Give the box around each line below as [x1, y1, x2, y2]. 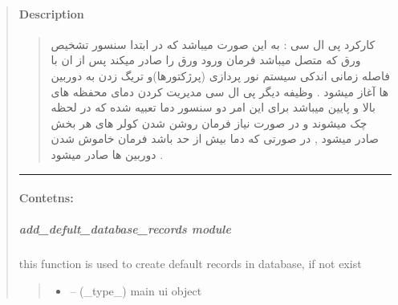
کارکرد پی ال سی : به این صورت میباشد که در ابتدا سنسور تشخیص [51, 35, 376, 52]
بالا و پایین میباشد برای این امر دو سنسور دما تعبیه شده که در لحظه [51, 99, 376, 116]
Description [18, 5, 84, 22]
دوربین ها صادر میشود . [51, 145, 164, 162]
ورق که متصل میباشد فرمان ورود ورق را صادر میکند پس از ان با [51, 51, 361, 68]
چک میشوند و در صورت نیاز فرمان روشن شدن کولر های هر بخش [51, 114, 368, 131]
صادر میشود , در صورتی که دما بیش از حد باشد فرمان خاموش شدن [51, 130, 379, 147]
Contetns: [18, 189, 74, 206]
